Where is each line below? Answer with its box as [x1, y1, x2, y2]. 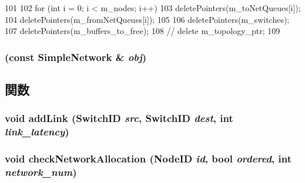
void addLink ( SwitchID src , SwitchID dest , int [5, 111, 233, 126]
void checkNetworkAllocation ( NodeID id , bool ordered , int [5, 151, 292, 166]
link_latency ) [5, 124, 69, 139]
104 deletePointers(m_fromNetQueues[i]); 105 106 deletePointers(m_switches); [5, 13, 290, 25]
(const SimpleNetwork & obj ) [5, 49, 147, 64]
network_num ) [5, 165, 77, 179]
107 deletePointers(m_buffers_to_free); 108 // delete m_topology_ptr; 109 [5, 25, 280, 37]
